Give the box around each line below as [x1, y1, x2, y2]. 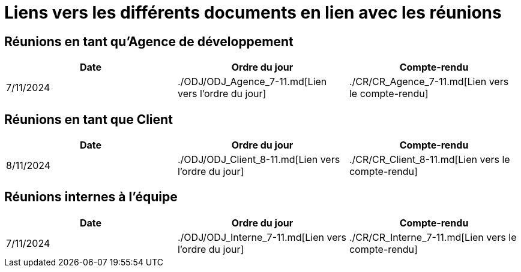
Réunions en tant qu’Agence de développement [4, 34, 294, 49]
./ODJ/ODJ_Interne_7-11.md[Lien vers [177, 231, 346, 243]
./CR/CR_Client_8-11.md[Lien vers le [349, 153, 510, 166]
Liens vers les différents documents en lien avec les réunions [4, 2, 502, 23]
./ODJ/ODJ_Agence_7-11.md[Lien [177, 75, 327, 88]
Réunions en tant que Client [4, 111, 173, 127]
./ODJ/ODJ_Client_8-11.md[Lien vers [177, 153, 340, 166]
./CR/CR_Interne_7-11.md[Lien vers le [349, 231, 517, 243]
